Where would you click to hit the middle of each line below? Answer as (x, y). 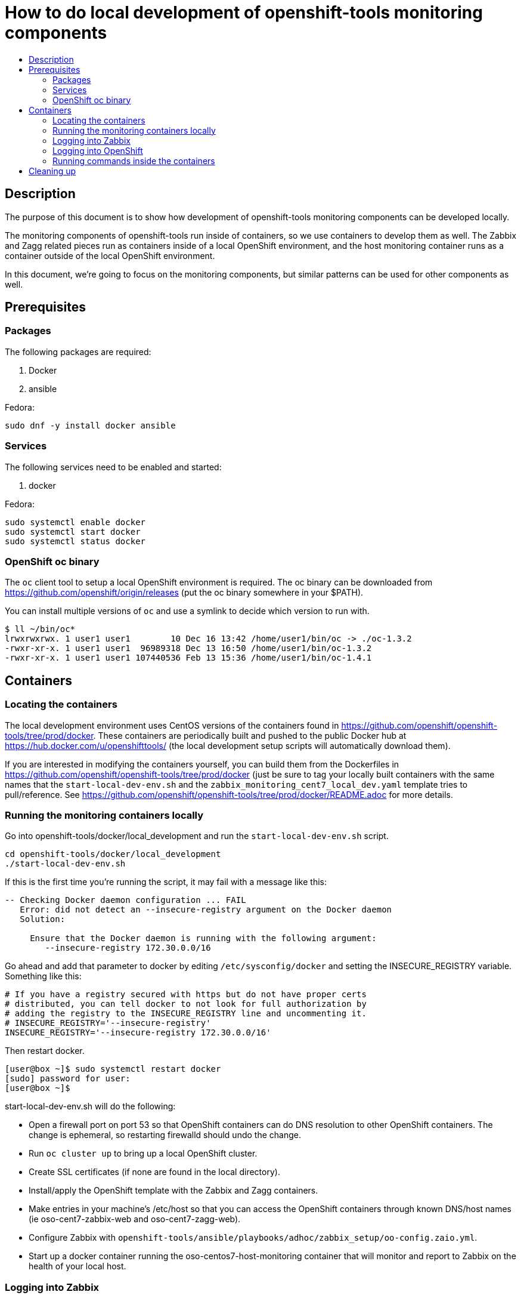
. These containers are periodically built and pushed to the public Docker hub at (250, 735)
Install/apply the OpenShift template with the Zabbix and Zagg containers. (173, 1191)
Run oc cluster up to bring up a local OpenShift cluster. (143, 1154)
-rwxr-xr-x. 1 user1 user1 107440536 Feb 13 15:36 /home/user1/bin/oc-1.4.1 (188, 658)
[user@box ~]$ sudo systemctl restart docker (113, 1069)
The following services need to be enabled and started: (113, 467)
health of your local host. (77, 1266)
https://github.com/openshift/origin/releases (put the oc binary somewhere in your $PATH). (184, 593)
